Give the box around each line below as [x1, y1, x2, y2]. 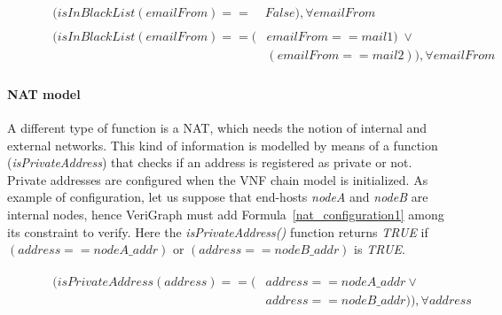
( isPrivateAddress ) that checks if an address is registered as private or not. [7, 153, 412, 172]
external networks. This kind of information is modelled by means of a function [7, 135, 438, 154]
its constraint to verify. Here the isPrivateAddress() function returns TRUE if [7, 222, 428, 241]
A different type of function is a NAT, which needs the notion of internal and [7, 118, 427, 136]
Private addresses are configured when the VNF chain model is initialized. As [7, 170, 428, 188]
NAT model [7, 84, 81, 103]
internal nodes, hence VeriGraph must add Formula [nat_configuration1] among [7, 204, 444, 223]
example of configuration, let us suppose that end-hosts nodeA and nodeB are [7, 188, 428, 206]
